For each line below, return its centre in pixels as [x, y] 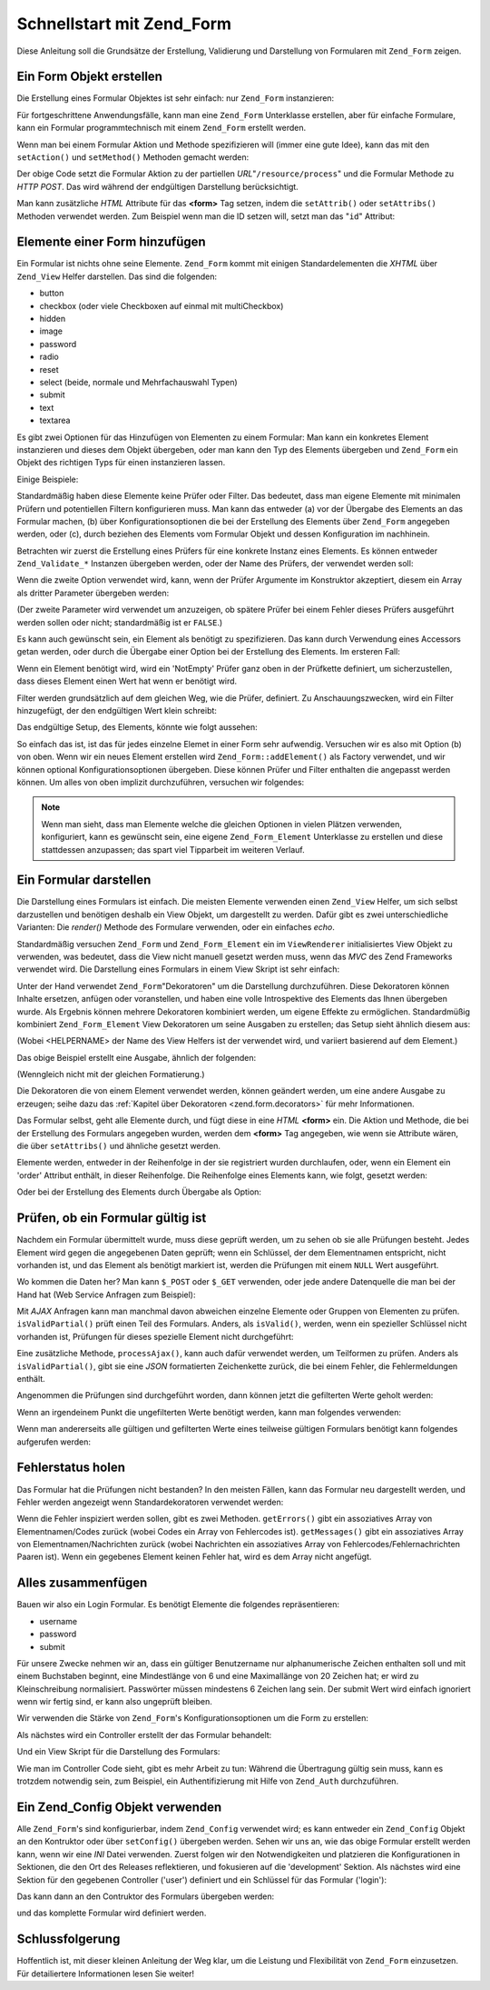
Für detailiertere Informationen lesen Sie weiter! [106, 1974]
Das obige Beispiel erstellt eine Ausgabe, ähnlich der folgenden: [137, 1057]
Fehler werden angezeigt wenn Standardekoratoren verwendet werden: [150, 1502]
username [58, 1621]
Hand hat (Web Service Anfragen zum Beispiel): [106, 1295]
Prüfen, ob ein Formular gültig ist [112, 1218]
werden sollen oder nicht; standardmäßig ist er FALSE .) [120, 622]
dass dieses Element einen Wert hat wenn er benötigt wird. [127, 681]
